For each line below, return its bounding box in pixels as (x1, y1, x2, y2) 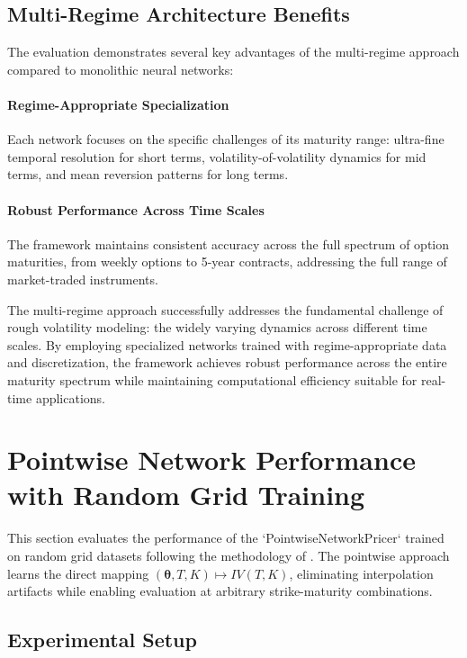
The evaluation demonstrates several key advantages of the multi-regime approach (7, 42, 460, 61)
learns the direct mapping (7, 563, 149, 582)
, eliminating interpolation (289, 563, 434, 582)
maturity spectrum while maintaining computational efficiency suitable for (7, 370, 418, 389)
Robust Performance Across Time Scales (7, 200, 265, 219)
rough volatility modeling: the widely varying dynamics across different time (7, 318, 427, 337)
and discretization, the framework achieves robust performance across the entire (7, 353, 447, 372)
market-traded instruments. (7, 269, 158, 288)
